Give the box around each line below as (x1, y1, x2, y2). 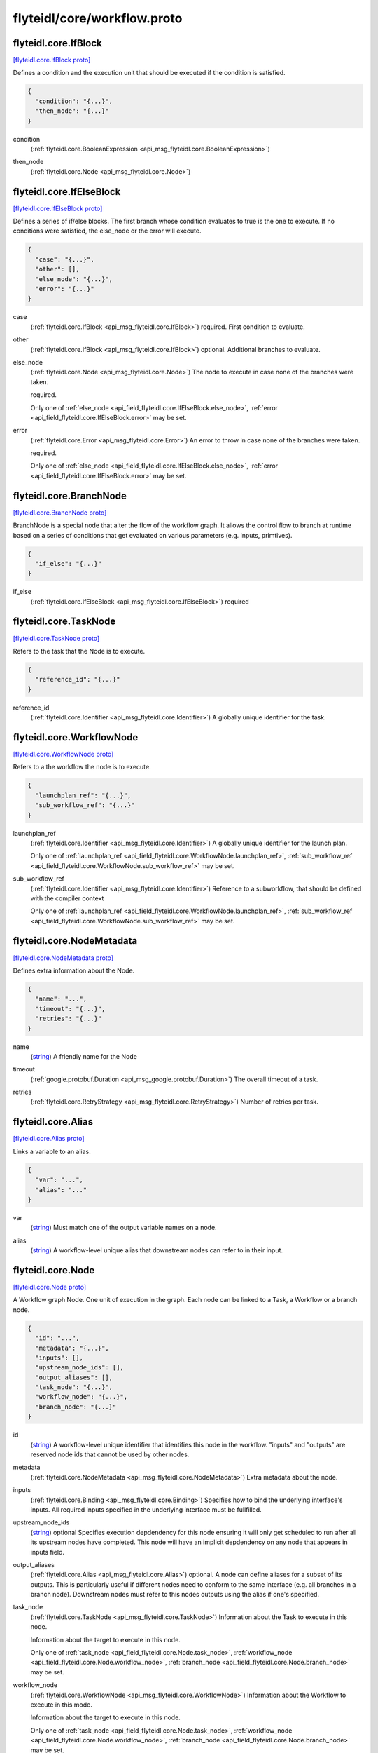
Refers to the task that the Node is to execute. (13, 647, 146, 655)
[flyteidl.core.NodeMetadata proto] (13, 954, 114, 962)
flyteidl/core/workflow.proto (13, 11, 183, 26)
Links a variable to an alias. (13, 1147, 91, 1156)
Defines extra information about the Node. (13, 966, 135, 975)
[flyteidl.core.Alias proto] (13, 1135, 85, 1143)
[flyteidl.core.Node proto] (13, 1282, 87, 1291)
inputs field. (30, 1548, 65, 1556)
